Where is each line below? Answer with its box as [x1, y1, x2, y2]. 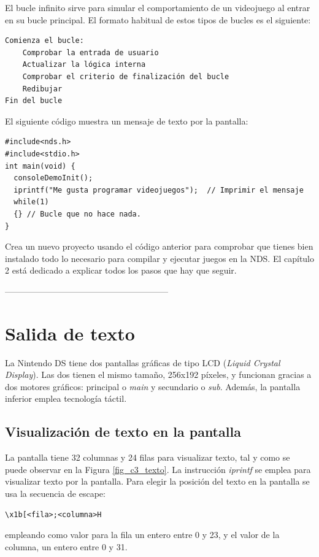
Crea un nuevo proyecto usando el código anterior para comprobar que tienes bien [5, 240, 313, 253]
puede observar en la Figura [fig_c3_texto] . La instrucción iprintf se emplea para [5, 463, 311, 475]
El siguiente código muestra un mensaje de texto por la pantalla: [5, 114, 248, 127]
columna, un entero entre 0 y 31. [5, 540, 128, 553]
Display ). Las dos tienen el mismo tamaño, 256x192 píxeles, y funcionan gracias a [5, 368, 312, 381]
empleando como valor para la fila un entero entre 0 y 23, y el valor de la [5, 528, 280, 541]
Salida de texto [5, 320, 135, 345]
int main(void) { [5, 161, 75, 171]
